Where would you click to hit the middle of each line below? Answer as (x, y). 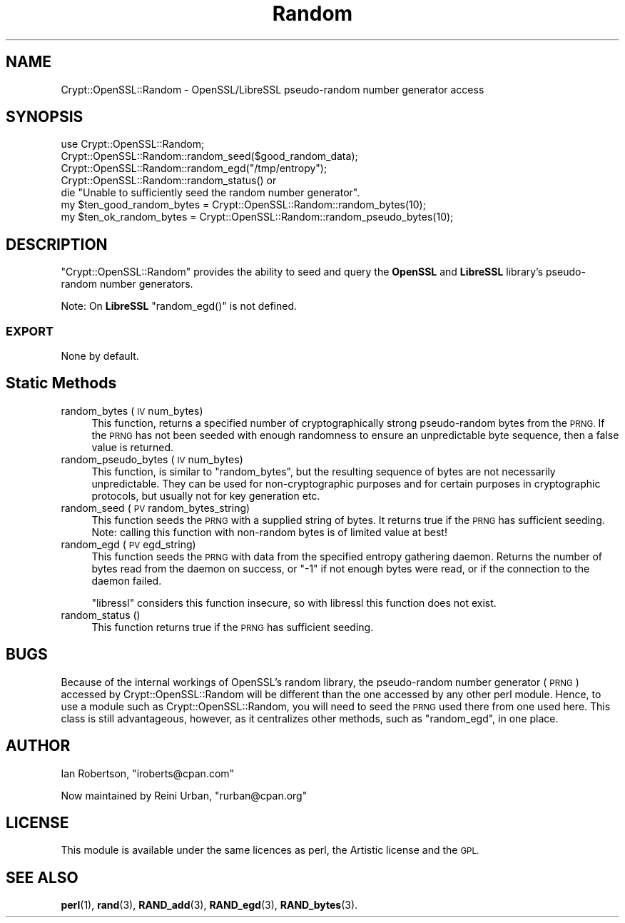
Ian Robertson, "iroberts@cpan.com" (148, 773)
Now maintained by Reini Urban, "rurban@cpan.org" (184, 795)
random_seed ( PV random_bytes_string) (156, 508)
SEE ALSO (42, 877)
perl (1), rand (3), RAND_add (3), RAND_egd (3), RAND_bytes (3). (209, 905)
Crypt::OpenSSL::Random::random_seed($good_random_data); (209, 156)
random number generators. (127, 284)
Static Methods (61, 383)
